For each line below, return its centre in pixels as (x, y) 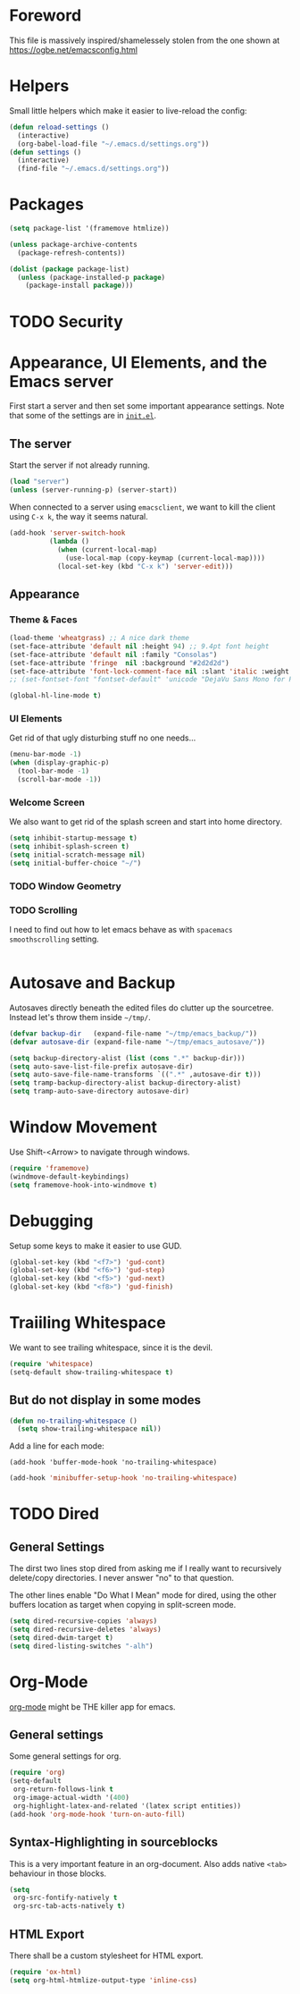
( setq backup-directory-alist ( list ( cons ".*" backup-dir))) (127, 1058)
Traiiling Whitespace (88, 1323)
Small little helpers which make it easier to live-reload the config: (128, 110)
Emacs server (62, 381)
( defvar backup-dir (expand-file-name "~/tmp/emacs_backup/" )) (133, 1034)
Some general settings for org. (66, 1756)
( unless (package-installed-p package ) (92, 277)
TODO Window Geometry (66, 886)
